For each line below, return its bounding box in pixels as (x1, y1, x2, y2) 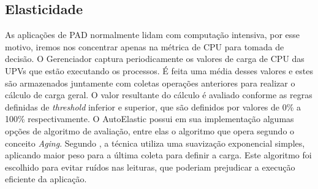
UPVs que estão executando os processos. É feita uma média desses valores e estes (5, 64, 313, 77)
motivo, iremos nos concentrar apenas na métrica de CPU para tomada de (5, 40, 284, 53)
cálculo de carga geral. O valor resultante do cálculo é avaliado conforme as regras (5, 88, 312, 101)
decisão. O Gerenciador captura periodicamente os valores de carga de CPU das (5, 52, 305, 65)
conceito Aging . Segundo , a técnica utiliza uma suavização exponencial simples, (5, 136, 305, 149)
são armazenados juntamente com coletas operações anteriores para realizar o (5, 76, 295, 89)
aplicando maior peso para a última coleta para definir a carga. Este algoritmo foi (5, 148, 312, 161)
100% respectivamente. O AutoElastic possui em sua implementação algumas (5, 112, 294, 125)
